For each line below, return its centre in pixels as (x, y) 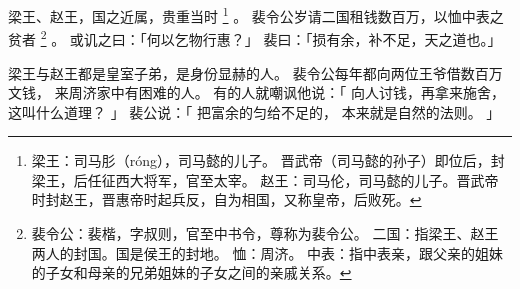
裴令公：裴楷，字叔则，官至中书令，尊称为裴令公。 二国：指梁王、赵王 (265, 233)
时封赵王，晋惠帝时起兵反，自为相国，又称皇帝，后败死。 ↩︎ (226, 199)
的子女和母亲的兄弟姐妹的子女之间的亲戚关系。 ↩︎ (191, 272)
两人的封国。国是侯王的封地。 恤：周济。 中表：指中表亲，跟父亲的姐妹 (267, 252)
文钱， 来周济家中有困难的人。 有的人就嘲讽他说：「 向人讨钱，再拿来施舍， (256, 92)
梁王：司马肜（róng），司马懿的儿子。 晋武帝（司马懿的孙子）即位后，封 (268, 160)
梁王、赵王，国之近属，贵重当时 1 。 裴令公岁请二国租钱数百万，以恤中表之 (256, 14)
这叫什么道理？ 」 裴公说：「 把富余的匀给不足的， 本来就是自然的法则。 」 (254, 111)
